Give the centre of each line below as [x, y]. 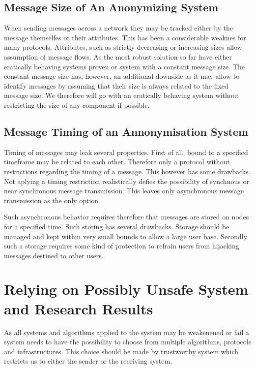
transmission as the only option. [52, 200]
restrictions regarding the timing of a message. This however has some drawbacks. [127, 171]
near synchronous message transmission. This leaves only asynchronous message [124, 191]
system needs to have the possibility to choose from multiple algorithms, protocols [128, 342]
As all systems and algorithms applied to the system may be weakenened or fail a [127, 332]
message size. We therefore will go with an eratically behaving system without [122, 95]
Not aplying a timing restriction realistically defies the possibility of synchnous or [127, 181]
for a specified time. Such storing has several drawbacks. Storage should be [117, 226]
